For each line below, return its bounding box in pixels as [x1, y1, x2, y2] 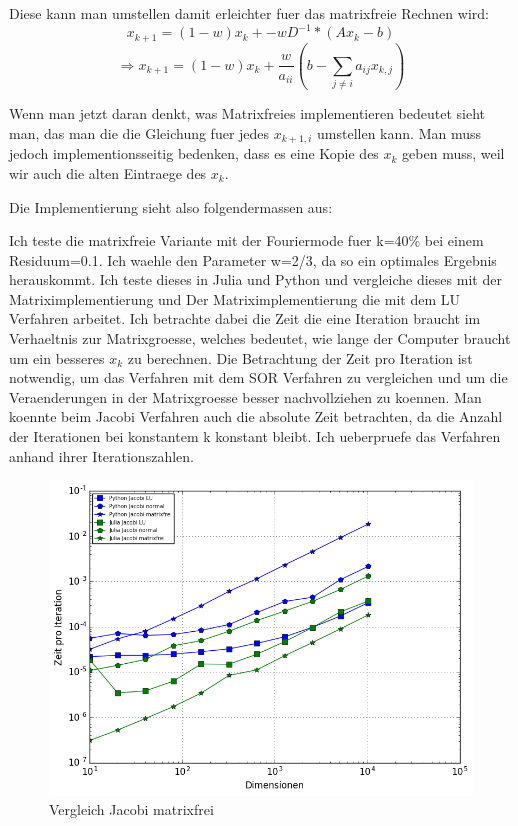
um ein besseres [9, 347, 105, 368]
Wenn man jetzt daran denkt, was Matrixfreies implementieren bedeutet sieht [9, 103, 485, 124]
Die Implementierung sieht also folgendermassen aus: [9, 196, 333, 217]
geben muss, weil [402, 143, 505, 164]
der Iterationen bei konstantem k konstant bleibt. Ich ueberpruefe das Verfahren [9, 426, 501, 447]
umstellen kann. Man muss [317, 122, 482, 143]
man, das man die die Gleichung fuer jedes [9, 122, 270, 143]
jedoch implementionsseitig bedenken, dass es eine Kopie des [9, 143, 379, 164]
